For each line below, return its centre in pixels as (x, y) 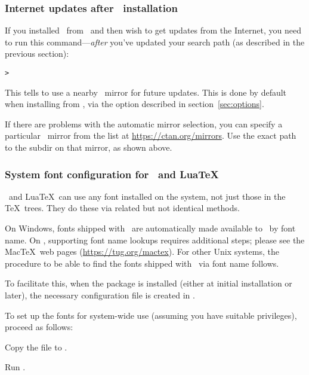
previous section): (37, 54)
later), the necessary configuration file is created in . (100, 295)
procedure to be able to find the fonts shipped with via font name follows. (142, 263)
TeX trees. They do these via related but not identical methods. (122, 208)
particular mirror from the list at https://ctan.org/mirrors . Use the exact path (151, 135)
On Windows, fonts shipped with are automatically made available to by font (150, 228)
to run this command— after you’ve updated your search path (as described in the (155, 42)
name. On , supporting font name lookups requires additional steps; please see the (155, 240)
